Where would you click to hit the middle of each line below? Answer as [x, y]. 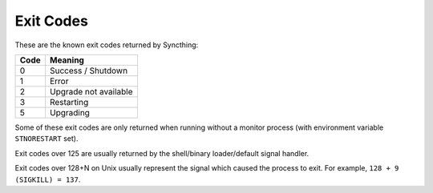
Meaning [67, 60]
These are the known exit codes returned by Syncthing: [107, 45]
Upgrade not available [91, 91]
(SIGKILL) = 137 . [48, 179]
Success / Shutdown [89, 70]
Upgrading [69, 112]
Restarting [69, 102]
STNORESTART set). [47, 139]
